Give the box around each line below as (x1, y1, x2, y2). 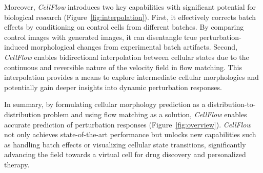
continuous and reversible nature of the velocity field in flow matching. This (4, 61, 242, 72)
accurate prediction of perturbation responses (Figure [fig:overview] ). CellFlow (4, 119, 251, 129)
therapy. (4, 159, 30, 169)
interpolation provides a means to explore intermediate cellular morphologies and (4, 72, 259, 82)
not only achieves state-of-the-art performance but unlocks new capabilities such (4, 129, 256, 140)
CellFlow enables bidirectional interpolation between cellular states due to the (4, 51, 249, 62)
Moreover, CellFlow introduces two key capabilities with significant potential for (4, 2, 256, 12)
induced (4, 41, 29, 52)
